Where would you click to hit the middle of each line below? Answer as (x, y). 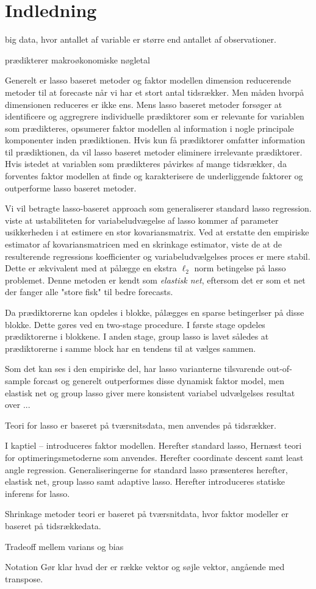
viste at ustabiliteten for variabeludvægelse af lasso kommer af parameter (142, 220)
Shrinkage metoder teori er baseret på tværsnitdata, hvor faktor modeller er (147, 514)
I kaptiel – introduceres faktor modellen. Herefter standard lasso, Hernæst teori (153, 445)
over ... (18, 405)
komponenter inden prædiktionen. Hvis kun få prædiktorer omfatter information (155, 140)
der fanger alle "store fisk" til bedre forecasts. (89, 292)
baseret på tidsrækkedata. (53, 525)
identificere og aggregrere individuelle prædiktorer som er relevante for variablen (155, 116)
